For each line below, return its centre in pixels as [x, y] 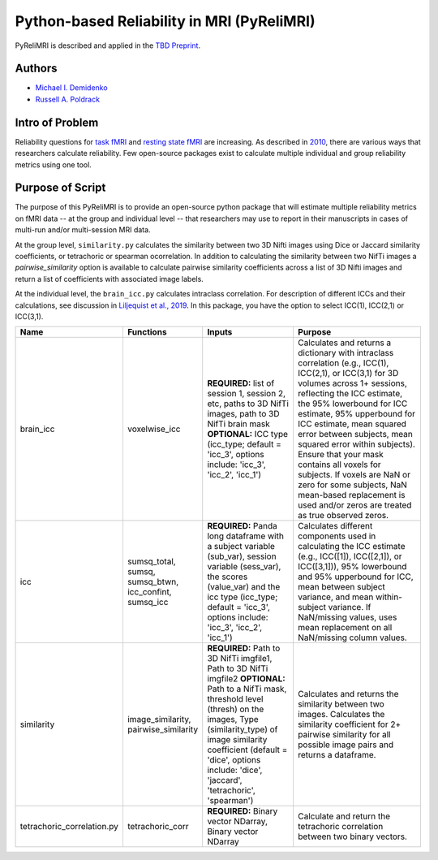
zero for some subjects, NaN [352, 485]
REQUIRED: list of [241, 383]
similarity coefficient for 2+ [349, 724]
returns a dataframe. [337, 755]
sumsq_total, [151, 562]
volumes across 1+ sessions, [352, 383]
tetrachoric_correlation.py [69, 827]
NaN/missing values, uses [347, 617]
